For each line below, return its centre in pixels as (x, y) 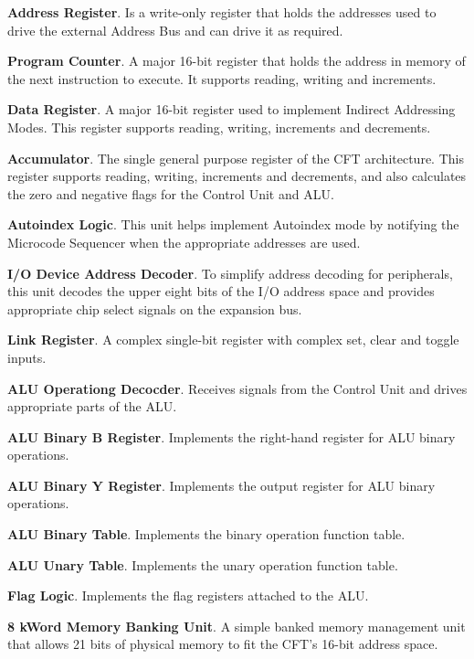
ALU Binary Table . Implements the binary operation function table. (206, 534)
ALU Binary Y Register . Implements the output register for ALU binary (221, 485)
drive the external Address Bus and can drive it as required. (175, 30)
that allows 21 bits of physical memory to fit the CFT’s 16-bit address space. (223, 644)
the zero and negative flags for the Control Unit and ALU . (171, 193)
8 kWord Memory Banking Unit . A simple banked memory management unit (237, 626)
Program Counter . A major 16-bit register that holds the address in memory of (237, 61)
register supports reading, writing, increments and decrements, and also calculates (237, 176)
